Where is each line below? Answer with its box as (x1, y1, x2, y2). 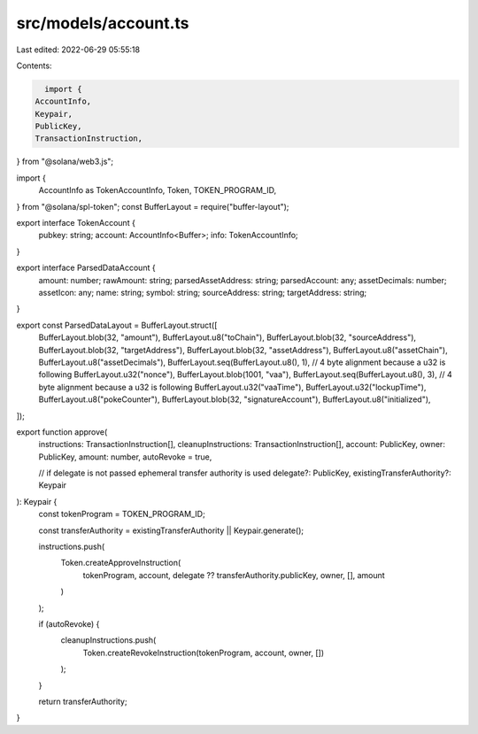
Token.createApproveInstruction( (60, 558, 181, 568)
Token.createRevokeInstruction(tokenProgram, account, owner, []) (82, 647, 325, 658)
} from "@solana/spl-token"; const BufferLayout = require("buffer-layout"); (16, 201, 289, 212)
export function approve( (16, 426, 108, 437)
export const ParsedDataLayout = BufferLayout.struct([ (16, 320, 218, 330)
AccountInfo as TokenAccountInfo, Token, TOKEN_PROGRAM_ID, (38, 185, 277, 196)
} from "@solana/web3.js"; (16, 156, 114, 167)
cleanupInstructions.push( (60, 635, 157, 645)
